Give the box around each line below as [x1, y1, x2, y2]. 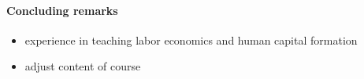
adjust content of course [24, 58, 141, 74]
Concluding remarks [6, 2, 118, 18]
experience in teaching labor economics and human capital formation [24, 31, 358, 48]
